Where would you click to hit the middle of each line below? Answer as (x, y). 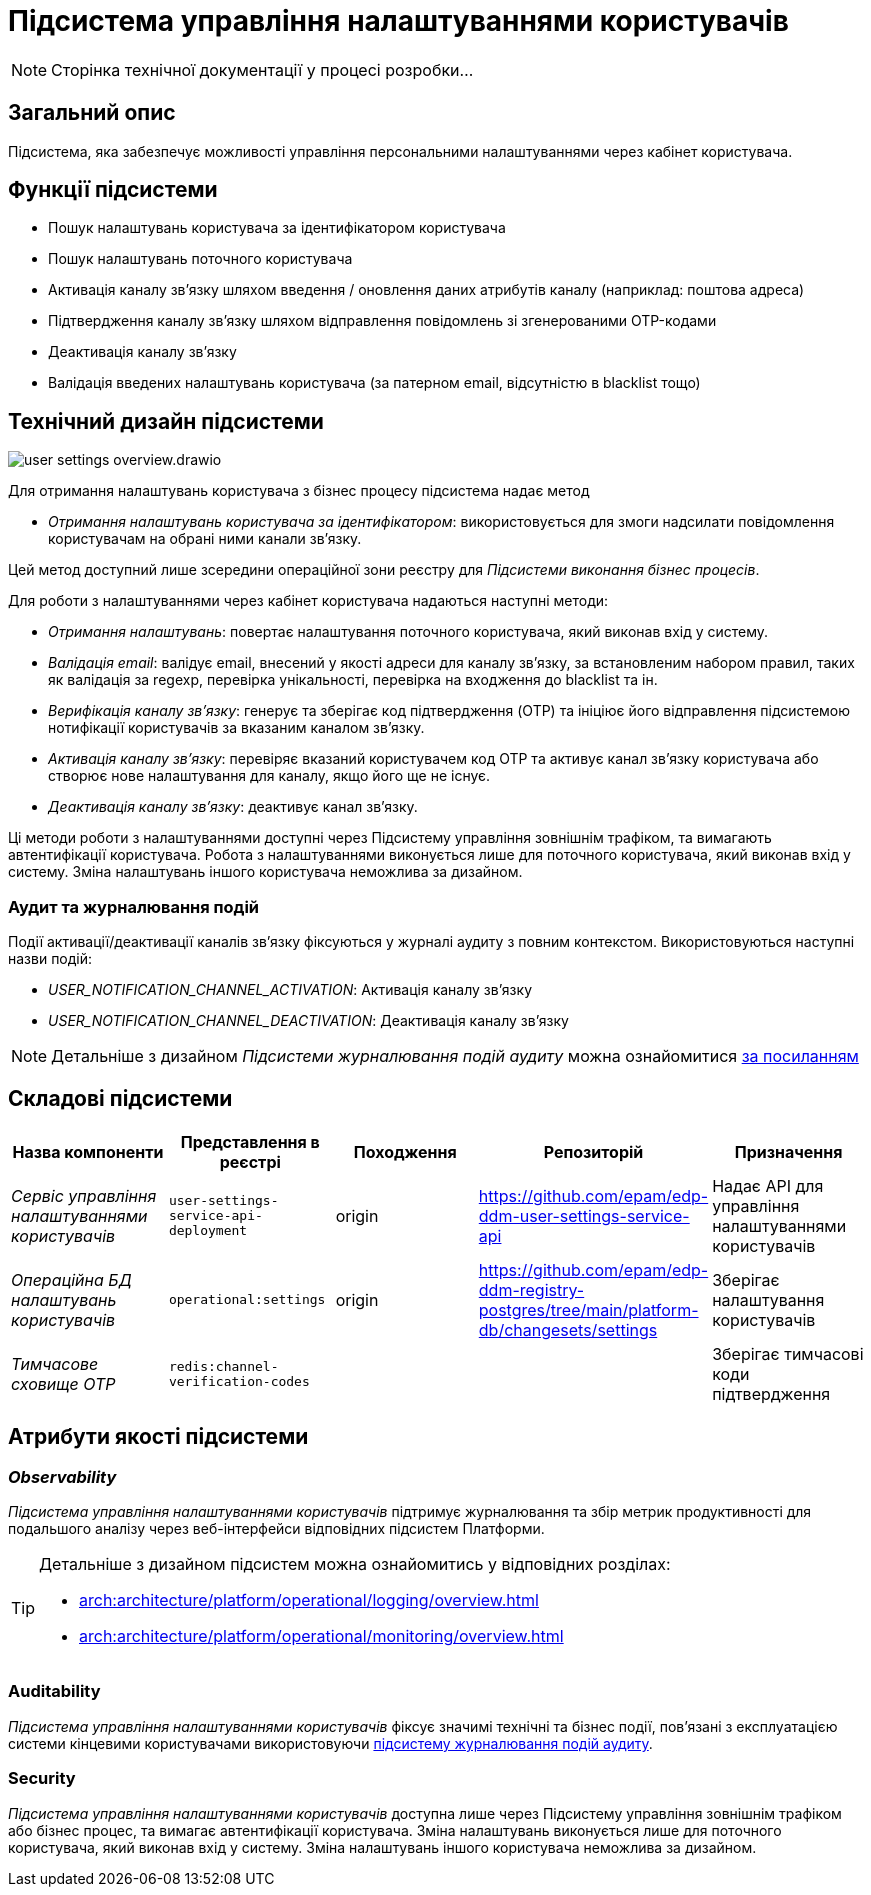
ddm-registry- (531, 1289)
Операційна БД (71, 1279)
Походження (405, 1151)
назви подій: (50, 959)
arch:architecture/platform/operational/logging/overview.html (309, 1600)
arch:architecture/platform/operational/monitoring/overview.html (321, 1636)
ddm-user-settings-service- (584, 1215)
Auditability (54, 1691)
